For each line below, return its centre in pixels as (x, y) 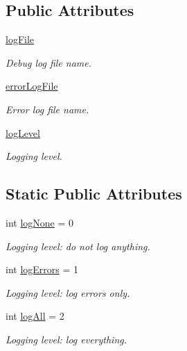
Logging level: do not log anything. (78, 246)
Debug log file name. (49, 62)
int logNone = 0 (40, 222)
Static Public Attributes (94, 194)
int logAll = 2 (35, 316)
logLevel (23, 132)
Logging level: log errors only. (68, 292)
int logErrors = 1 (42, 269)
